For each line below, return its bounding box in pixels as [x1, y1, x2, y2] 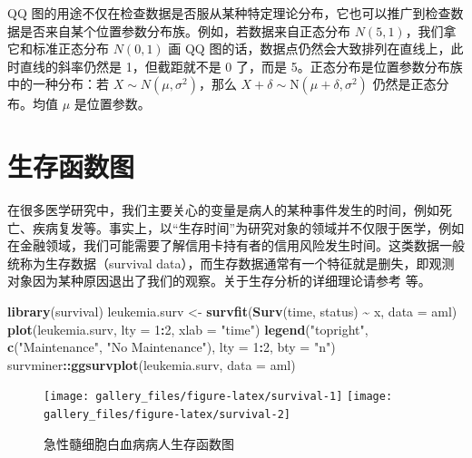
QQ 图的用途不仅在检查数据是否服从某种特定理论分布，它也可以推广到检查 [7, 4, 451, 22]
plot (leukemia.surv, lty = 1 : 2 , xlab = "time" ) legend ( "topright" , [7, 319, 369, 338]
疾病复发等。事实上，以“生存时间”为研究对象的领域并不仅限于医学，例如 [32, 218, 465, 237]
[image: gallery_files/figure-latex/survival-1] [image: [44, 390, 393, 404]
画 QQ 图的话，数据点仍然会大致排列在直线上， [168, 39, 451, 58]
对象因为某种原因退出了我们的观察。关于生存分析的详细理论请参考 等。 [7, 271, 431, 290]
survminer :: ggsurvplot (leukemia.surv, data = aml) [7, 355, 296, 374]
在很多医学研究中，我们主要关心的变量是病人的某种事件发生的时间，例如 [7, 200, 439, 219]
